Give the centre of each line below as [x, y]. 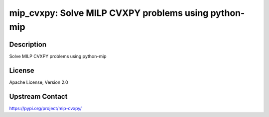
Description [28, 44]
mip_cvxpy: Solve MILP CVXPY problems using [109, 13]
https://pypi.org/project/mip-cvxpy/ [46, 108]
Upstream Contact [38, 96]
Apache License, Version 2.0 [39, 82]
